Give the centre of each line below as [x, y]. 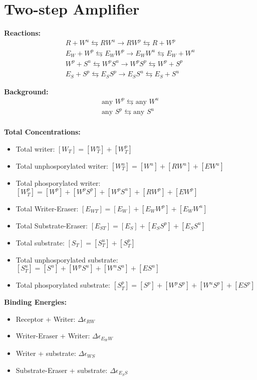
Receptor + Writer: [46, 319]
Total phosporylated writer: [58, 183]
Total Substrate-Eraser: [52, 225]
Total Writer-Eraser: [47, 208]
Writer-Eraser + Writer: [53, 336]
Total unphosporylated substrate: [67, 259]
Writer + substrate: [46, 353]
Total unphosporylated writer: [62, 166]
